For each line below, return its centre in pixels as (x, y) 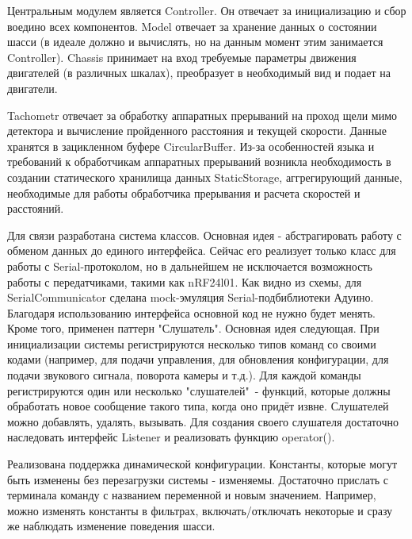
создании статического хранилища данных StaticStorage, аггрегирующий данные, (205, 177)
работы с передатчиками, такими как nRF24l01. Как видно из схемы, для (185, 281)
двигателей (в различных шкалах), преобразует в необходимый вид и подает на (199, 73)
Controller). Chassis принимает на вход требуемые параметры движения (182, 57)
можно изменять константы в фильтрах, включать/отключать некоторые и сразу (200, 510)
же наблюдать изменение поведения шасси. (111, 526)
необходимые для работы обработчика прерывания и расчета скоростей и (184, 192)
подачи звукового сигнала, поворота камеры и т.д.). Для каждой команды (184, 375)
